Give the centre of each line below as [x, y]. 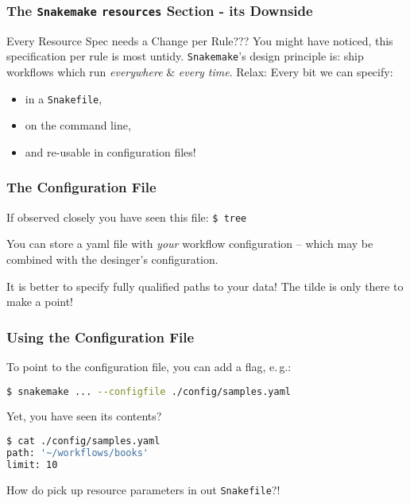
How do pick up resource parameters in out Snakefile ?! [143, 489]
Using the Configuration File [101, 337]
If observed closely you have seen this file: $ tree [127, 217]
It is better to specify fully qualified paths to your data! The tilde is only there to [205, 286]
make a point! [40, 302]
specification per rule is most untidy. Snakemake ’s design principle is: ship [185, 56]
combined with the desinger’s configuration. [112, 259]
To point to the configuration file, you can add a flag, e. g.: [149, 366]
